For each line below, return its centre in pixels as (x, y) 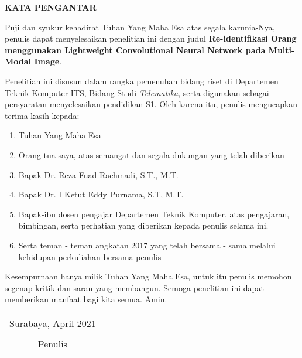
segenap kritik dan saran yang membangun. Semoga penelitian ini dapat (134, 287)
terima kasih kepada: (42, 115)
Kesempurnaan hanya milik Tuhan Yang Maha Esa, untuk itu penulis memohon (148, 276)
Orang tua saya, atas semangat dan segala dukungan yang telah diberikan (151, 154)
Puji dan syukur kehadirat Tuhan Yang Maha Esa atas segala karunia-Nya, (140, 27)
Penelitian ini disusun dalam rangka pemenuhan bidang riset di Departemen (142, 81)
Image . (48, 61)
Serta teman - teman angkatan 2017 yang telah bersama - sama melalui (147, 245)
